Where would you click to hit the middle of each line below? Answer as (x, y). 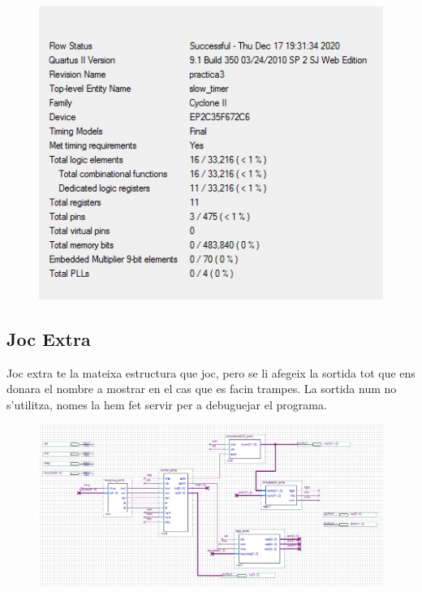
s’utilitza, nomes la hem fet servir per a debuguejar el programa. (167, 404)
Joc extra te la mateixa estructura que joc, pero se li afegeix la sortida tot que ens (211, 372)
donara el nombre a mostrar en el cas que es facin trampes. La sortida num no (202, 389)
